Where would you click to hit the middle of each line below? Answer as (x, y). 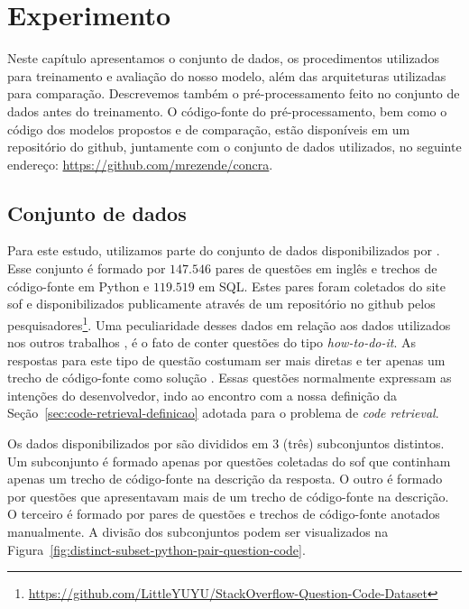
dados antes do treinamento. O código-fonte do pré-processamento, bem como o (227, 111)
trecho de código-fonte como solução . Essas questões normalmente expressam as (230, 378)
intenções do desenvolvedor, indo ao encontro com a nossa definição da (202, 395)
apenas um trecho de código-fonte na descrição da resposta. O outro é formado (225, 479)
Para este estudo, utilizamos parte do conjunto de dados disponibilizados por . (224, 250)
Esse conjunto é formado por (87, 268)
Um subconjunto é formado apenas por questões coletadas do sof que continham (229, 461)
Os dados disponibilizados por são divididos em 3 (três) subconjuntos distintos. (226, 443)
